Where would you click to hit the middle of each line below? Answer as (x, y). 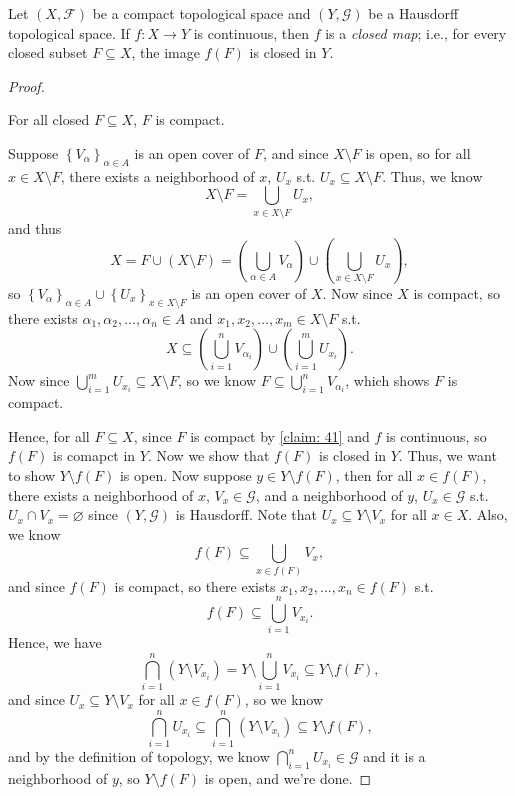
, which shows (387, 380)
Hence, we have (55, 642)
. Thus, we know (432, 175)
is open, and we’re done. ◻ (288, 777)
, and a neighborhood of (329, 494)
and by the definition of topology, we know (139, 755)
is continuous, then (251, 32)
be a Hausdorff (413, 13)
